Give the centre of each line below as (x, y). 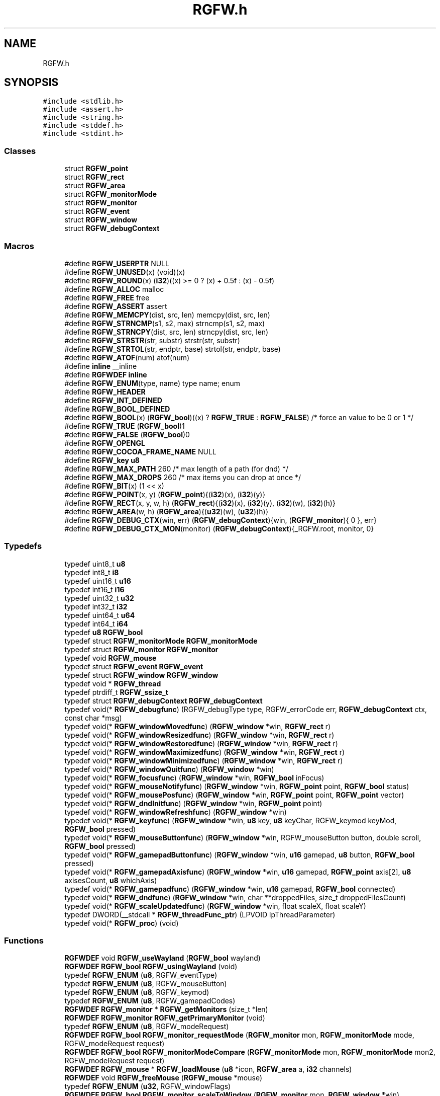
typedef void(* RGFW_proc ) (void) (122, 923)
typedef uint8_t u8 (95, 564)
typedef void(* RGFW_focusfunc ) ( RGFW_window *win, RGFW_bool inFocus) (194, 777)
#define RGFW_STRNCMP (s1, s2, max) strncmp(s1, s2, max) (165, 323)
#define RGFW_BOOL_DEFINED (117, 409)
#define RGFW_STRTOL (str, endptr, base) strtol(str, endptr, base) (173, 349)
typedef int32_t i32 (96, 606)
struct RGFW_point (96, 169)
